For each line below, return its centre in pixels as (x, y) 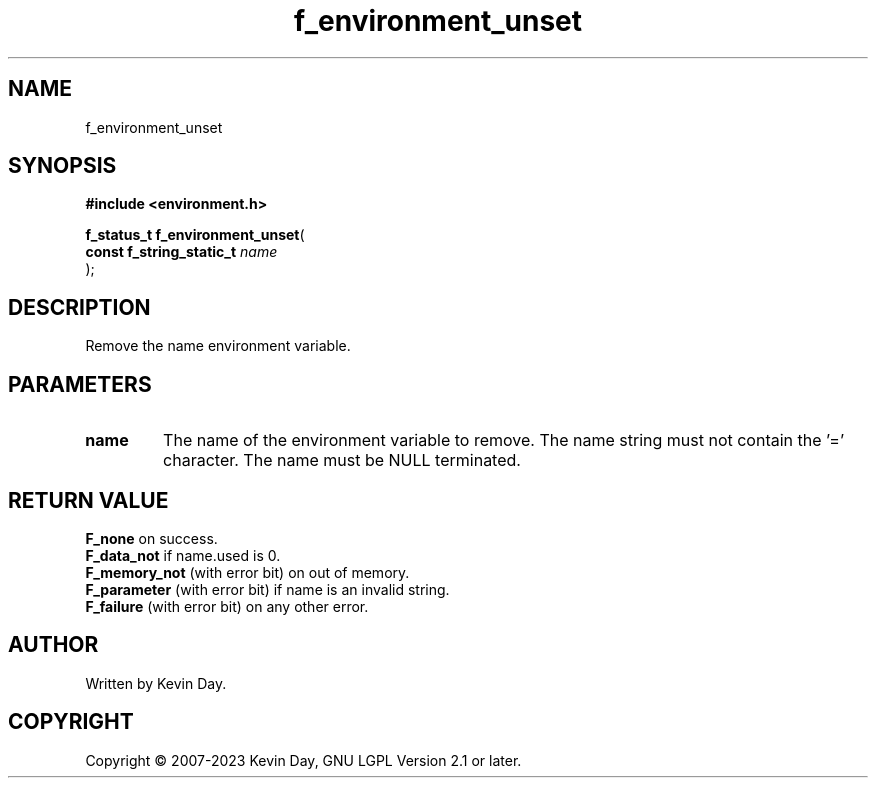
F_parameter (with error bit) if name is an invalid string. (267, 589)
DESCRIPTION (79, 307)
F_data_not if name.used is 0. (183, 555)
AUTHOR (53, 645)
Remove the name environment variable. (218, 346)
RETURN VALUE (88, 500)
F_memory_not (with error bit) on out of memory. (247, 572)
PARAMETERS (80, 384)
